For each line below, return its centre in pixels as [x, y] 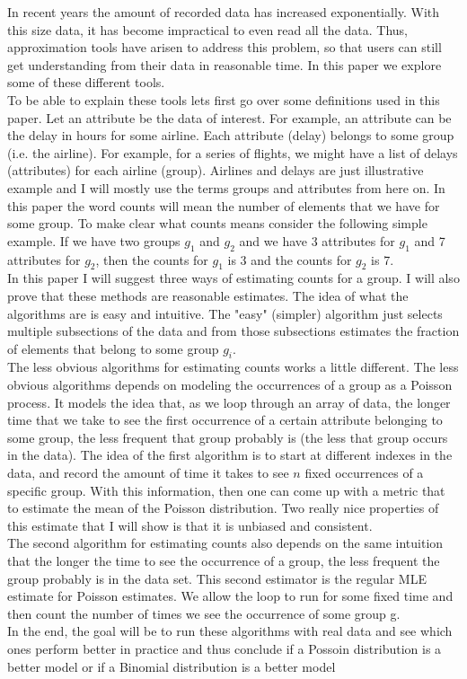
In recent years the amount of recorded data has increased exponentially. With [224, 12]
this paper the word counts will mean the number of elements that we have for [224, 205]
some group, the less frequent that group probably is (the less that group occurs [228, 437]
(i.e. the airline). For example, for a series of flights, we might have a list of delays [233, 152]
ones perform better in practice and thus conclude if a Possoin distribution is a [225, 648]
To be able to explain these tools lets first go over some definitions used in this [224, 99]
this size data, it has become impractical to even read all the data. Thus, [208, 29]
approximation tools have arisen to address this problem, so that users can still [225, 47]
